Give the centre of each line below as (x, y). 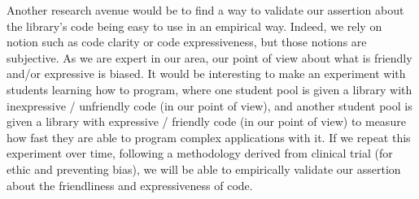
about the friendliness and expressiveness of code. (130, 185)
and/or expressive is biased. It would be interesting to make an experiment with (206, 74)
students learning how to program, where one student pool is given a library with (209, 89)
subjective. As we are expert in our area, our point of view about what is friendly (209, 57)
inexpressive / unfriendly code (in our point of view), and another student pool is (209, 105)
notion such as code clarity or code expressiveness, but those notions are (187, 42)
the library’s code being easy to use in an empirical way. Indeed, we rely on (194, 26)
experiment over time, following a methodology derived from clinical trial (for (200, 153)
